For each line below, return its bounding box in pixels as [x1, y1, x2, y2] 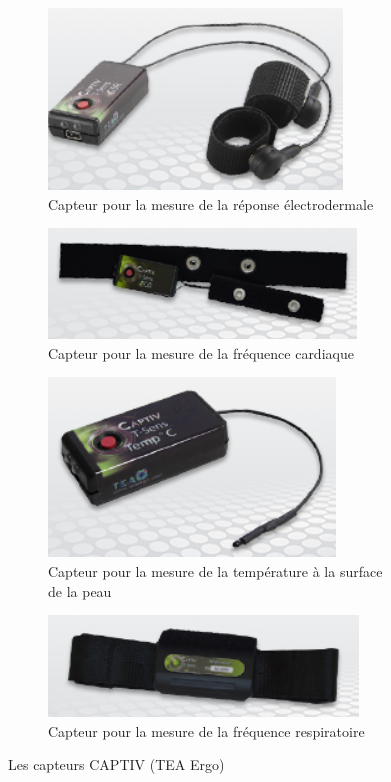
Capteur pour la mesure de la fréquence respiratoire [48, 720, 365, 741]
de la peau [48, 580, 112, 601]
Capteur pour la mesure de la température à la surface [48, 560, 383, 581]
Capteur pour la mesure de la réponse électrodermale [48, 193, 374, 214]
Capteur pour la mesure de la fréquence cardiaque [48, 342, 354, 363]
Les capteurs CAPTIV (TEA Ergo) [8, 754, 225, 775]
